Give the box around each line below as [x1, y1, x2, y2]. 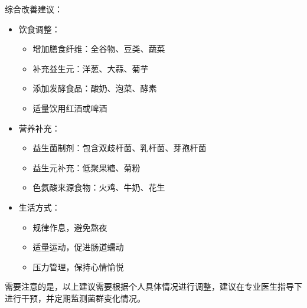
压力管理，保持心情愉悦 [32, 260, 124, 273]
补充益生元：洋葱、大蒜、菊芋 [32, 62, 149, 74]
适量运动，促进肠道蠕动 [32, 241, 124, 253]
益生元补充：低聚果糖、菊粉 [32, 161, 141, 173]
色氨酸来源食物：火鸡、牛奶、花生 [32, 181, 165, 194]
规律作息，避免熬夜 [32, 221, 107, 233]
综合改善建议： [5, 3, 63, 15]
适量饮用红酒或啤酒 [32, 101, 107, 114]
